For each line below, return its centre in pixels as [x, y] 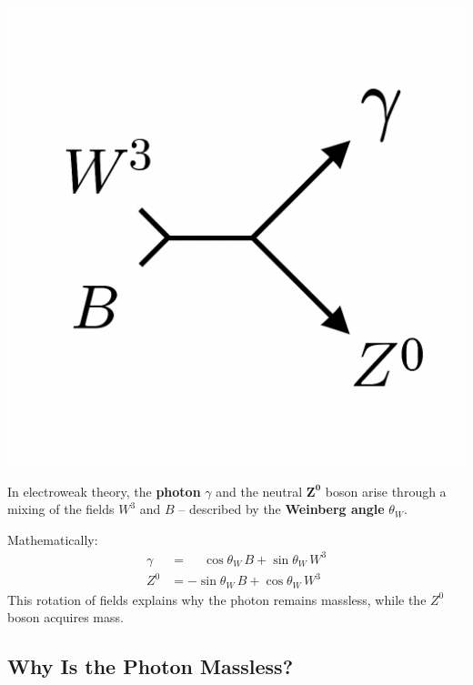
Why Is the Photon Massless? [151, 666]
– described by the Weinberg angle [282, 509]
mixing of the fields [61, 509]
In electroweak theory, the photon [104, 491]
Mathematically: [53, 539]
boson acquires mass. [65, 617]
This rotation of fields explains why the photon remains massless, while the [217, 599]
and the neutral [259, 491]
